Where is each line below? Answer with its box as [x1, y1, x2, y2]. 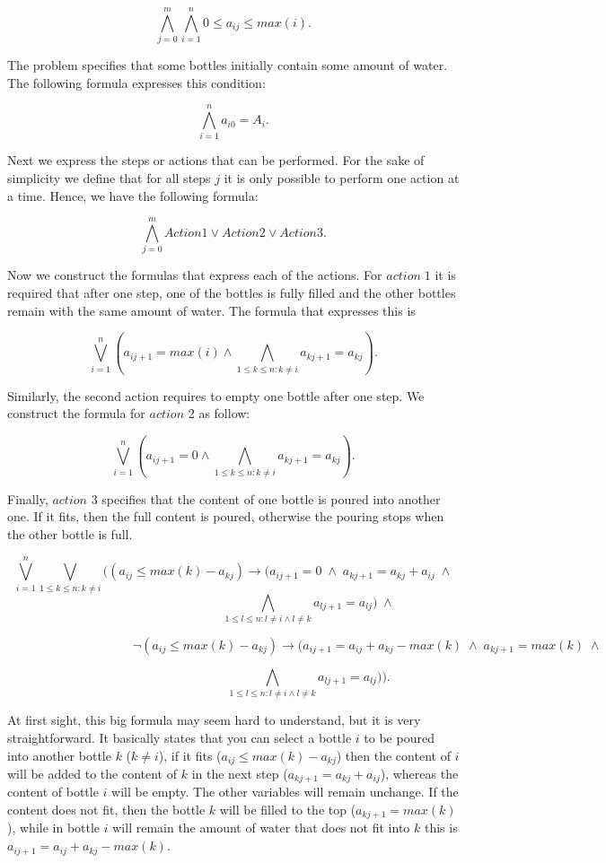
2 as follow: [188, 404, 250, 423]
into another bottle [7, 745, 111, 764]
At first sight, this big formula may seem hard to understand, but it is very [7, 710, 421, 729]
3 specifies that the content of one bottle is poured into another [91, 489, 441, 508]
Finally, [7, 489, 48, 508]
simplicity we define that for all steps [7, 169, 211, 187]
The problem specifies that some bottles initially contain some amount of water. [7, 56, 448, 74]
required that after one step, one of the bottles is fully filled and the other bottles [7, 283, 456, 301]
